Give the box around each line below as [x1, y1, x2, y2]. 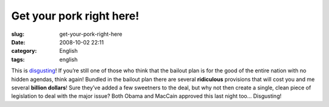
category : [11, 47, 37, 55]
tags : [11, 55, 25, 63]
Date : [11, 38, 26, 46]
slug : [11, 30, 24, 38]
